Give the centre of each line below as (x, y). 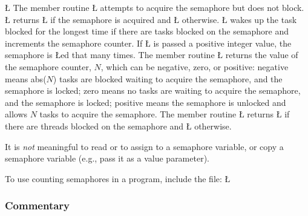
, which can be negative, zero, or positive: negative (195, 66)
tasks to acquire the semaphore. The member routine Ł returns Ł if (165, 114)
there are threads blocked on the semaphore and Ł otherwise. (118, 126)
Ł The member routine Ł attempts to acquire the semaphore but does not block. (155, 7)
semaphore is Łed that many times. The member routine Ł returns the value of (152, 55)
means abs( (26, 78)
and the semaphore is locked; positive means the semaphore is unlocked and (146, 102)
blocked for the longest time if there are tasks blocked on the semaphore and (147, 31)
